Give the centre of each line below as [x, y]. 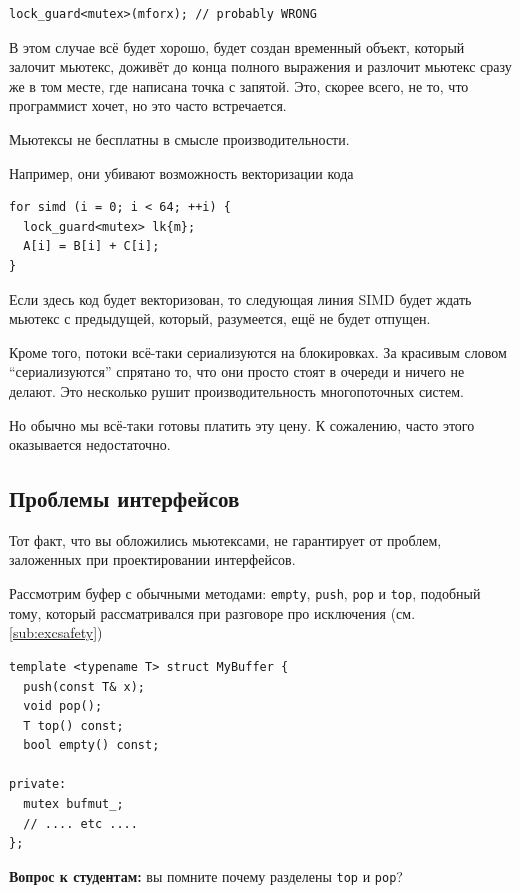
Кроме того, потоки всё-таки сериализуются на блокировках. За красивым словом [258, 351]
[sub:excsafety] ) [56, 632]
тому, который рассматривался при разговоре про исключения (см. [212, 612]
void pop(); [63, 706]
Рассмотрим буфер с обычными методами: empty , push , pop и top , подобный [245, 593]
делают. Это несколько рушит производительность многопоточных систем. [236, 390]
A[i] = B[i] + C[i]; [91, 246]
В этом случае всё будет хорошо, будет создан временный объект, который [237, 46]
